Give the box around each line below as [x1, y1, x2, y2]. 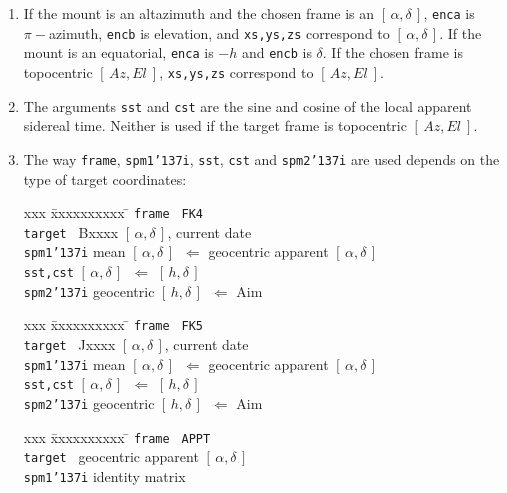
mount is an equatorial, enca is [23, 42, 214, 63]
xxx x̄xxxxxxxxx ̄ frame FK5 [23, 314, 203, 335]
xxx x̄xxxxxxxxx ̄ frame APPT [23, 426, 211, 447]
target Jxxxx [23, 334, 116, 355]
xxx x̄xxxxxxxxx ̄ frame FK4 [23, 202, 203, 223]
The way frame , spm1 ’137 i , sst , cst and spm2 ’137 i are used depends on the [23, 148, 500, 169]
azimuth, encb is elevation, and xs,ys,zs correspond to [48, 22, 390, 43]
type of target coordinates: [23, 168, 187, 189]
